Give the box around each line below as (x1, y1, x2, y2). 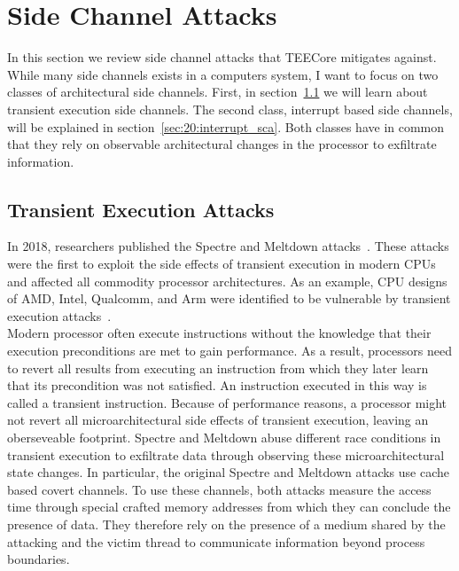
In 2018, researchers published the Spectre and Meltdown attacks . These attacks (7, 237, 449, 255)
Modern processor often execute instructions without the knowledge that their (7, 324, 432, 342)
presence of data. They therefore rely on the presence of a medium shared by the (7, 514, 446, 533)
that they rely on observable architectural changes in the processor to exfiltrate (7, 135, 437, 153)
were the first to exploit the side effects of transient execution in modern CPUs (7, 254, 436, 273)
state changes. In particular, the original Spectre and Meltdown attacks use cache (7, 463, 449, 481)
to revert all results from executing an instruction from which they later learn (7, 358, 429, 377)
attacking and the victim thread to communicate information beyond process (7, 532, 425, 551)
